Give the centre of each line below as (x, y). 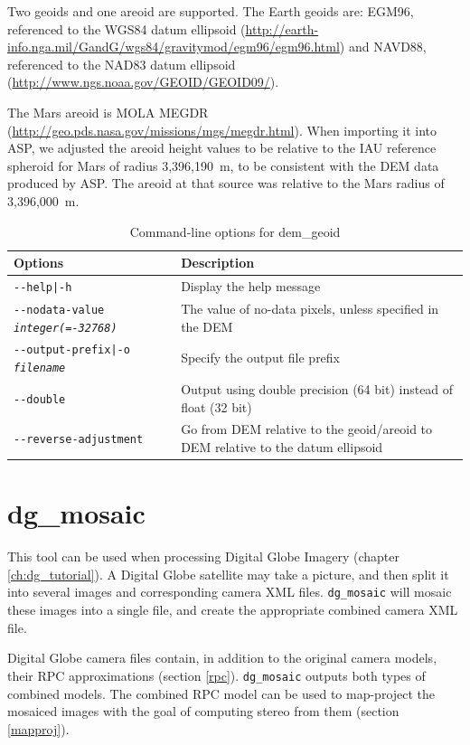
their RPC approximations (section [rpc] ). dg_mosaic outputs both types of (216, 675)
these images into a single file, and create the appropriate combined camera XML (233, 610)
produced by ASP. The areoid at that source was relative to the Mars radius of (226, 183)
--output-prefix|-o (72, 350)
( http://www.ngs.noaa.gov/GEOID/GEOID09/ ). (143, 82)
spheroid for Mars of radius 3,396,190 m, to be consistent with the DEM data (223, 165)
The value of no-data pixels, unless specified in (310, 308)
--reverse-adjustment (79, 440)
